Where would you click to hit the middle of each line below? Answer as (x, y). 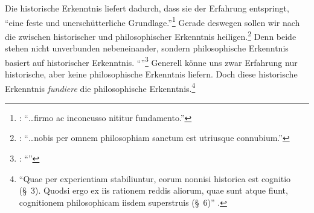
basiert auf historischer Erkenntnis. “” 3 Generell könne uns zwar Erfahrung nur (151, 61)
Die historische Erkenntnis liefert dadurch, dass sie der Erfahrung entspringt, (147, 8)
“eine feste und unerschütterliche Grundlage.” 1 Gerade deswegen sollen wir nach (152, 21)
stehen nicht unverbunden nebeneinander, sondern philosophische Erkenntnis (147, 48)
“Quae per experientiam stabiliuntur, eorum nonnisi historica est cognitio (155, 178)
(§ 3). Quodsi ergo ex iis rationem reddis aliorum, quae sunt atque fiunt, (153, 190)
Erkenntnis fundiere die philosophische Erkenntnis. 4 (100, 87)
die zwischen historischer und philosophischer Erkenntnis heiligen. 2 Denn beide (151, 35)
